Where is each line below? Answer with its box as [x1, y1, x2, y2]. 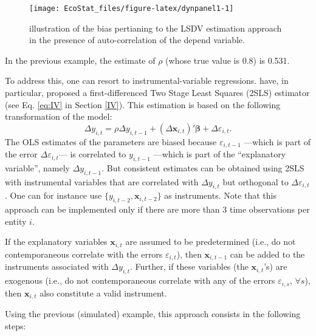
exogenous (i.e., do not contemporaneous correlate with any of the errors [5, 274, 275, 287]
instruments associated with [5, 260, 109, 273]
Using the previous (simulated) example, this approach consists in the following [5, 307, 301, 320]
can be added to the [230, 247, 305, 260]
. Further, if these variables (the [130, 260, 249, 273]
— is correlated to [58, 148, 126, 160]
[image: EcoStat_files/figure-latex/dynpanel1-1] [29, 4, 234, 13]
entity [5, 214, 27, 227]
